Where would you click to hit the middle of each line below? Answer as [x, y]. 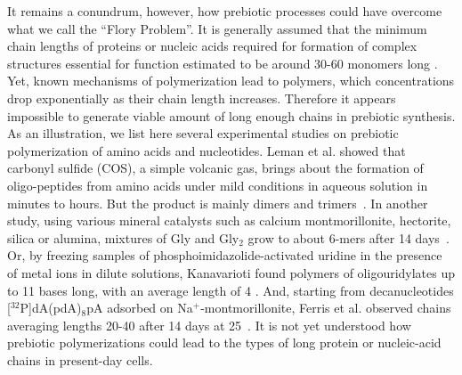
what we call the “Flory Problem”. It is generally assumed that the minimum [217, 28]
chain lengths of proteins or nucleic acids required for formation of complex [212, 46]
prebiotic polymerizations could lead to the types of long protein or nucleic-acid [224, 342]
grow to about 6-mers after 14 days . [349, 237]
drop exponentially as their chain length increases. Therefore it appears [202, 98]
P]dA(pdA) [51, 308]
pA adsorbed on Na [140, 308]
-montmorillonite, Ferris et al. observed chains [326, 308]
